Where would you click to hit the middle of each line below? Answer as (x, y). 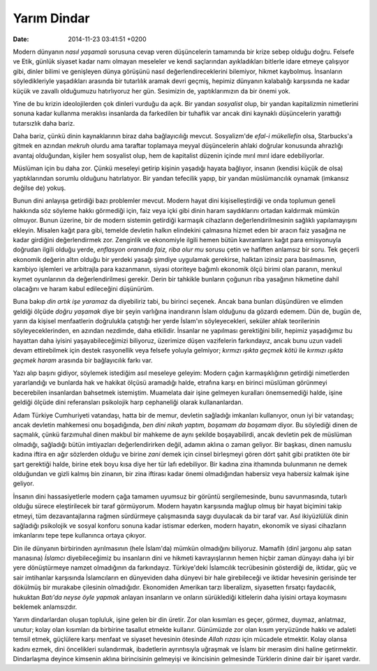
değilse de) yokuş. (39, 188)
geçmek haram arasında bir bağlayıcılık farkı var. (83, 360)
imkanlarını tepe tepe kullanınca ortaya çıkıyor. (80, 536)
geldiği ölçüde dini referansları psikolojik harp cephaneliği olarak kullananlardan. (128, 402)
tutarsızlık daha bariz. (44, 123)
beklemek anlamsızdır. (45, 607)
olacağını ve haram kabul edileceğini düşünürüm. (83, 288)
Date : (21, 39)
